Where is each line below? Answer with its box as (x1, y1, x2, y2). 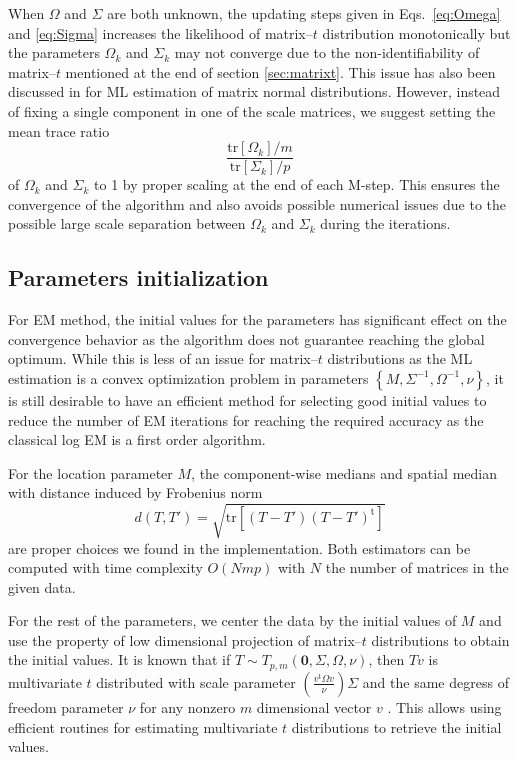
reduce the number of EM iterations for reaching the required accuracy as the (8, 409, 484, 430)
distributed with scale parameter (96, 671, 296, 692)
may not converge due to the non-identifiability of (174, 42, 480, 63)
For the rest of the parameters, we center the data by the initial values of (8, 610, 457, 631)
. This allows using (387, 696, 502, 717)
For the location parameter (8, 462, 173, 483)
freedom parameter (8, 696, 124, 717)
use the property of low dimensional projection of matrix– (8, 629, 362, 650)
